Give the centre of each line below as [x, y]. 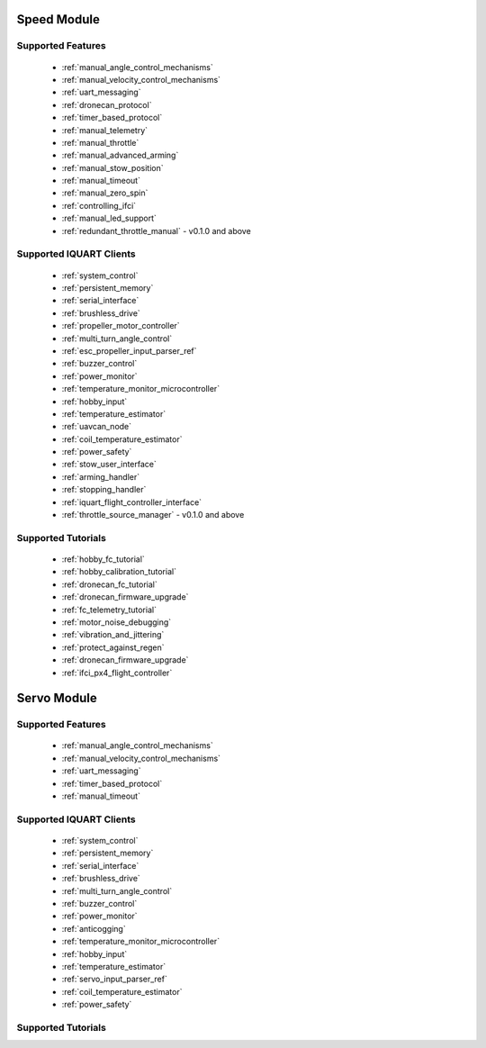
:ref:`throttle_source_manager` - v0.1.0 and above [153, 515]
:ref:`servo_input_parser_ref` [115, 979]
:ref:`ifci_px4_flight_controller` [117, 673]
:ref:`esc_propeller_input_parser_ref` [129, 350]
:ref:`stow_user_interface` [109, 465]
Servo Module [57, 698]
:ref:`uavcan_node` [97, 427]
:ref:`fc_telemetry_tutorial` [109, 610]
